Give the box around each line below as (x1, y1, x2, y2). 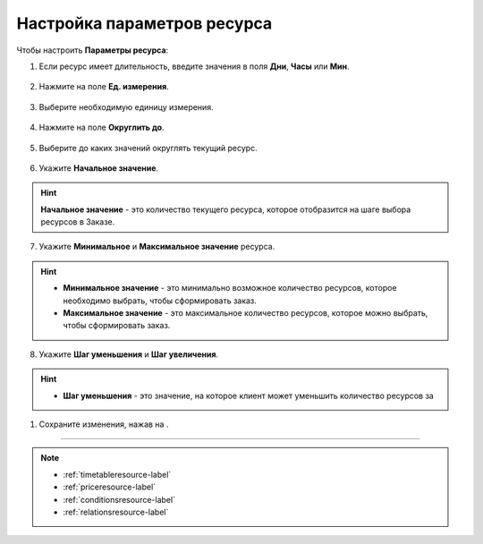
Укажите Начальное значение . (38, 162, 159, 174)
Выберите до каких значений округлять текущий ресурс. (38, 142, 258, 153)
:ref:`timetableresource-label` (63, 469, 172, 480)
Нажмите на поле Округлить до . (38, 122, 165, 133)
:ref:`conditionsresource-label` (63, 494, 176, 505)
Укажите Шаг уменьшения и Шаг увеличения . (38, 349, 219, 360)
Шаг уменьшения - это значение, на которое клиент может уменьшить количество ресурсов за (63, 390, 434, 401)
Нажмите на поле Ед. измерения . (38, 81, 169, 92)
